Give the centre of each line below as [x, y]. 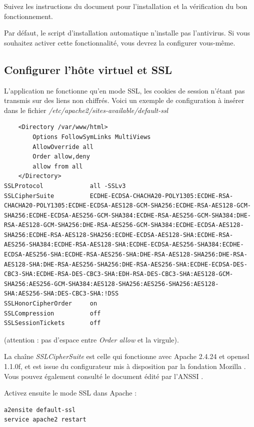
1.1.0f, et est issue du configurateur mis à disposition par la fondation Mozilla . [125, 366]
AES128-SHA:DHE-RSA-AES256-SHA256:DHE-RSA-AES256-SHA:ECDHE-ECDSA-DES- [126, 264]
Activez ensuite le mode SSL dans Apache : [70, 393]
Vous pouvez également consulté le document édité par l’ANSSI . [104, 376]
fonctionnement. [29, 16]
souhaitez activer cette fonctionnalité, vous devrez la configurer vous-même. [120, 42]
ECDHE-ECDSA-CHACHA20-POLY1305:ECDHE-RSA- [161, 196]
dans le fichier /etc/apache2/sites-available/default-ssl [86, 110]
